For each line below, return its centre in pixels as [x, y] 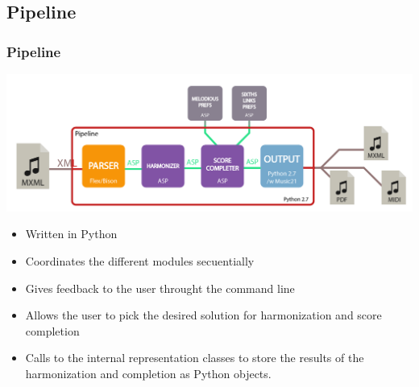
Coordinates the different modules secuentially [140, 260]
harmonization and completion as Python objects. [148, 373]
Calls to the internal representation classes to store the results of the [195, 358]
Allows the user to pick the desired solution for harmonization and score [203, 315]
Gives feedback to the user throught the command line [160, 288]
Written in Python [71, 234]
